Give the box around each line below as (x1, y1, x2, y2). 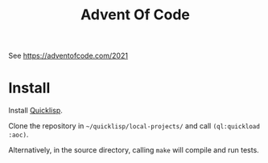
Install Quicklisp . (8, 106, 63, 116)
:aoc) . (8, 130, 29, 140)
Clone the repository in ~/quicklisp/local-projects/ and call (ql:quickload (8, 121, 260, 131)
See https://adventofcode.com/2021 (8, 51, 129, 61)
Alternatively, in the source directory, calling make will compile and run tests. (8, 145, 259, 155)
